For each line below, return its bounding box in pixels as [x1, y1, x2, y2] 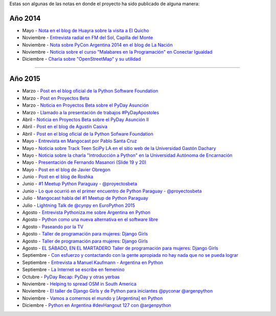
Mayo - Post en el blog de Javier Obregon [22, 166, 111, 173]
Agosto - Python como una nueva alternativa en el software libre [22, 216, 158, 223]
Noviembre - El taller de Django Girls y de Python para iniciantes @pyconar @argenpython [22, 288, 213, 294]
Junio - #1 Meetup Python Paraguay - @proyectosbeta [22, 181, 137, 187]
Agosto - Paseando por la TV [22, 224, 84, 230]
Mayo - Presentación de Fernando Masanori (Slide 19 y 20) [22, 159, 147, 165]
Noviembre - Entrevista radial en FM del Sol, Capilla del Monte [22, 35, 153, 41]
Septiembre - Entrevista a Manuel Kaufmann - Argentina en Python [22, 259, 164, 265]
